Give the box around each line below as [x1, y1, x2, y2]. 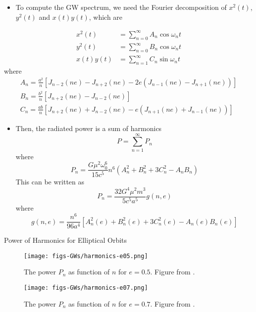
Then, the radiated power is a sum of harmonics [15, 123, 162, 133]
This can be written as [15, 177, 85, 187]
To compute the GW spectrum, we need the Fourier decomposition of [15, 2, 227, 12]
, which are [89, 11, 123, 22]
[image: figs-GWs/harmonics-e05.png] [24, 252, 148, 260]
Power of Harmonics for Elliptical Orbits [4, 235, 127, 245]
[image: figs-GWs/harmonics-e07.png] [24, 284, 148, 292]
